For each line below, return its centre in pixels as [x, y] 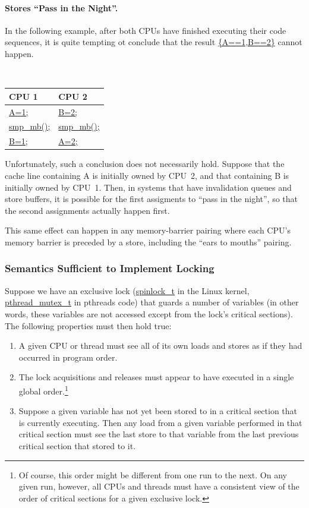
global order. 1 [43, 390]
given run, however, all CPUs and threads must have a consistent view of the [159, 486]
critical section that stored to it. [77, 445]
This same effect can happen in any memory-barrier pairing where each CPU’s [148, 230]
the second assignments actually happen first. [87, 210]
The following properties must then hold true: [88, 325]
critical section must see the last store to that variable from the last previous [159, 434]
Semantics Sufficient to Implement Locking [110, 268]
